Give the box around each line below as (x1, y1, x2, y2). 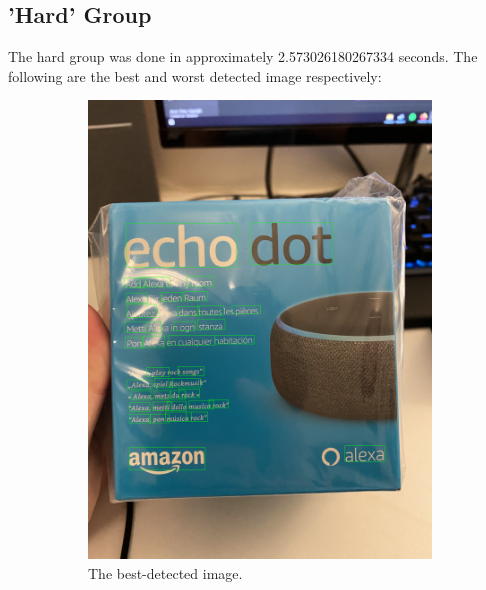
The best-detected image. (88, 562, 243, 583)
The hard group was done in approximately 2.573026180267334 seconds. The (8, 46, 478, 67)
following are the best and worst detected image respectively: (8, 65, 382, 86)
